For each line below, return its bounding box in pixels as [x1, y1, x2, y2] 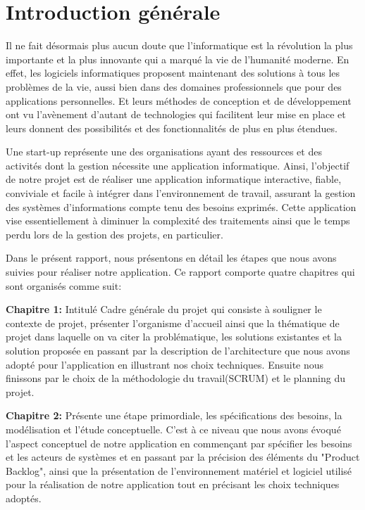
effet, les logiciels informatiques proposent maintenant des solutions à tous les [6, 65, 340, 80]
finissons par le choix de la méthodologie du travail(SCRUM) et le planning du [6, 371, 345, 385]
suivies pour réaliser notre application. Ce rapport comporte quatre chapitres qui [6, 264, 355, 279]
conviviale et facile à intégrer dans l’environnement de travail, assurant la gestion [6, 186, 356, 200]
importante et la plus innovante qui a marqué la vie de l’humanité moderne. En [6, 51, 349, 66]
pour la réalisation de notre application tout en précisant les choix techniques [6, 477, 340, 492]
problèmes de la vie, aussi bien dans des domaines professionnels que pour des [6, 79, 342, 94]
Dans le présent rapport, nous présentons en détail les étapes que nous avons [6, 250, 337, 265]
